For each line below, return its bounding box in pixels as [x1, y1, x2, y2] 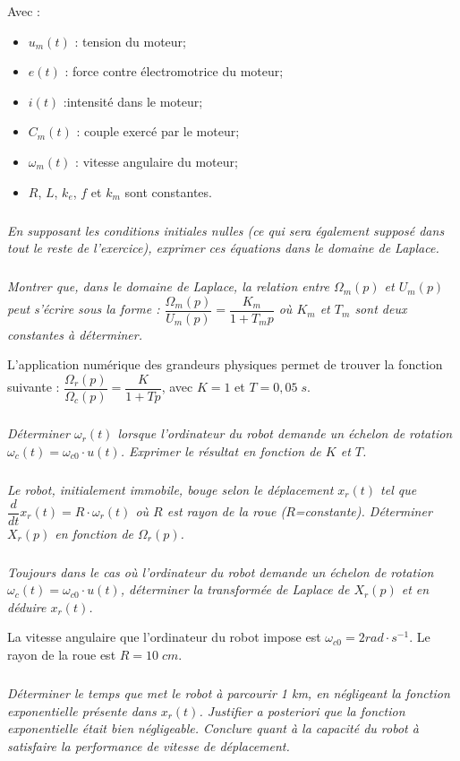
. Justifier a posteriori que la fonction [199, 701, 405, 720]
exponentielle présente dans [7, 701, 157, 720]
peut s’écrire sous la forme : [7, 299, 160, 318]
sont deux [354, 299, 407, 318]
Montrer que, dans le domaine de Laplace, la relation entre [7, 277, 329, 296]
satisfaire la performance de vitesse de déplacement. [7, 736, 290, 755]
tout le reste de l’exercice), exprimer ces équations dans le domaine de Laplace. [7, 238, 439, 257]
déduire [7, 597, 47, 616]
